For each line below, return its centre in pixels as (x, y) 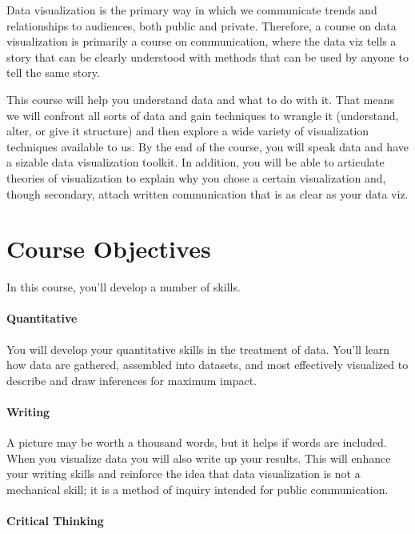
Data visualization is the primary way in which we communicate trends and (192, 10)
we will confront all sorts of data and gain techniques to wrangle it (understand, (203, 115)
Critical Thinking (55, 521)
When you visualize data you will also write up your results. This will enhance (199, 458)
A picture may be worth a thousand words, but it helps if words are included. (197, 442)
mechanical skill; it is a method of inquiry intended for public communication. (198, 489)
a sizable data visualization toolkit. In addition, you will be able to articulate (196, 162)
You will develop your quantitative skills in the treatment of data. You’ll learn (198, 349)
